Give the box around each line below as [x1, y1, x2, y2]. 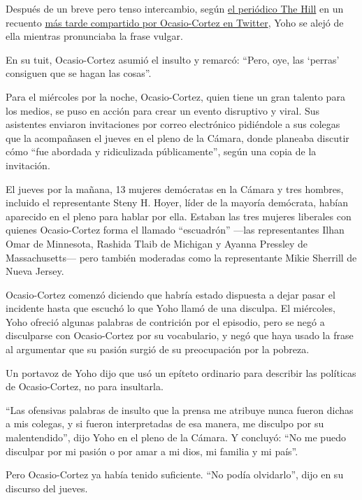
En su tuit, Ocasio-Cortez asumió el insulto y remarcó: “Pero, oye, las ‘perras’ [6, 52, 340, 66]
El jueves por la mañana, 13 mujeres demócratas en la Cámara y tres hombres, [6, 181, 344, 196]
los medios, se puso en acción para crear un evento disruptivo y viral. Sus [6, 103, 320, 117]
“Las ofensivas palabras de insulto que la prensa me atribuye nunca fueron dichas [6, 402, 354, 417]
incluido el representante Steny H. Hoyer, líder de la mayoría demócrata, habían [6, 195, 348, 210]
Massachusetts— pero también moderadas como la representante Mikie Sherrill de [6, 250, 357, 264]
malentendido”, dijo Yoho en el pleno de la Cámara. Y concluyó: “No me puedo [6, 430, 346, 445]
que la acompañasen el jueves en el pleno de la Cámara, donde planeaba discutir [6, 130, 349, 145]
